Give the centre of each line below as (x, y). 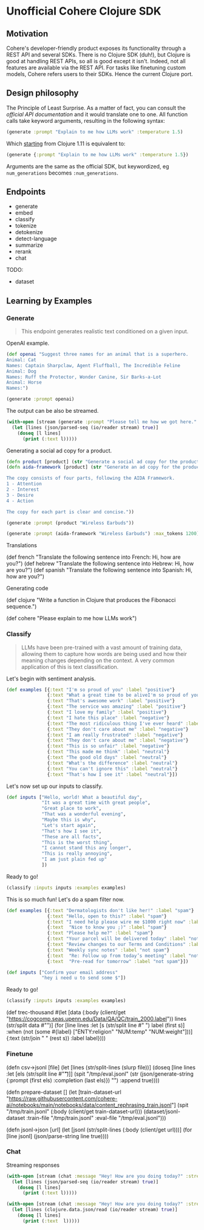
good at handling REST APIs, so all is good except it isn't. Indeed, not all (96, 61)
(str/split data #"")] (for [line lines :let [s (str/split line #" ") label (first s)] (96, 1025)
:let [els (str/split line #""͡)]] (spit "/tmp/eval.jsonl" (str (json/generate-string (100, 1074)
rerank (23, 252)
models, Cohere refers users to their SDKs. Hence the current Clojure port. (100, 74)
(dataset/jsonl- (162, 1111)
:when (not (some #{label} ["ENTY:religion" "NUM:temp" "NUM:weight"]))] (100, 1032)
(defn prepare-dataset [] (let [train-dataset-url (64, 1092)
